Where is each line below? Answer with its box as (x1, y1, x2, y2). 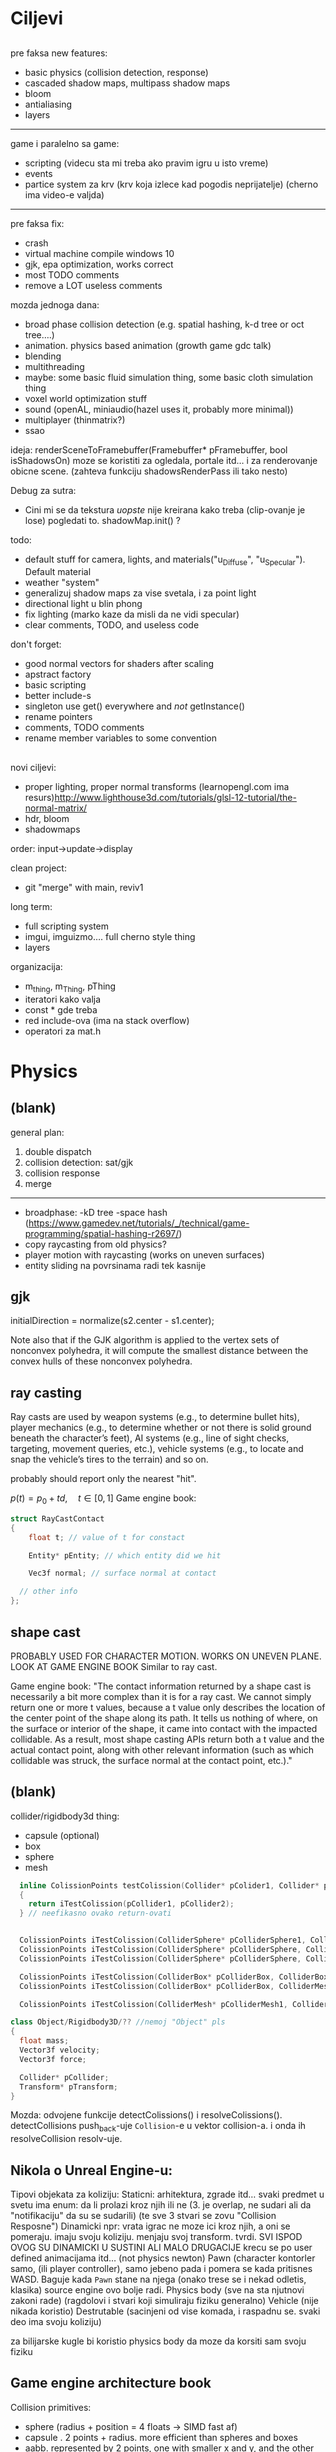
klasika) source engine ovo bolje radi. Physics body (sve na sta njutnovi (10, 2284, 305, 2296)
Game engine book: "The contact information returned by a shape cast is (10, 1680, 312, 1692)
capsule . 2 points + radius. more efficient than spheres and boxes (24, 2431, 298, 2443)
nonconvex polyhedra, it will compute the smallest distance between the (10, 1345, 309, 1357)
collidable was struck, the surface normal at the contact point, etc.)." (10, 1754, 293, 1766)
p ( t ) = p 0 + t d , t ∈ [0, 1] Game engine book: (10, 1492, 197, 1506)
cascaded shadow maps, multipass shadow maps (24, 77, 231, 89)
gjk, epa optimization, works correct (24, 258, 174, 270)
